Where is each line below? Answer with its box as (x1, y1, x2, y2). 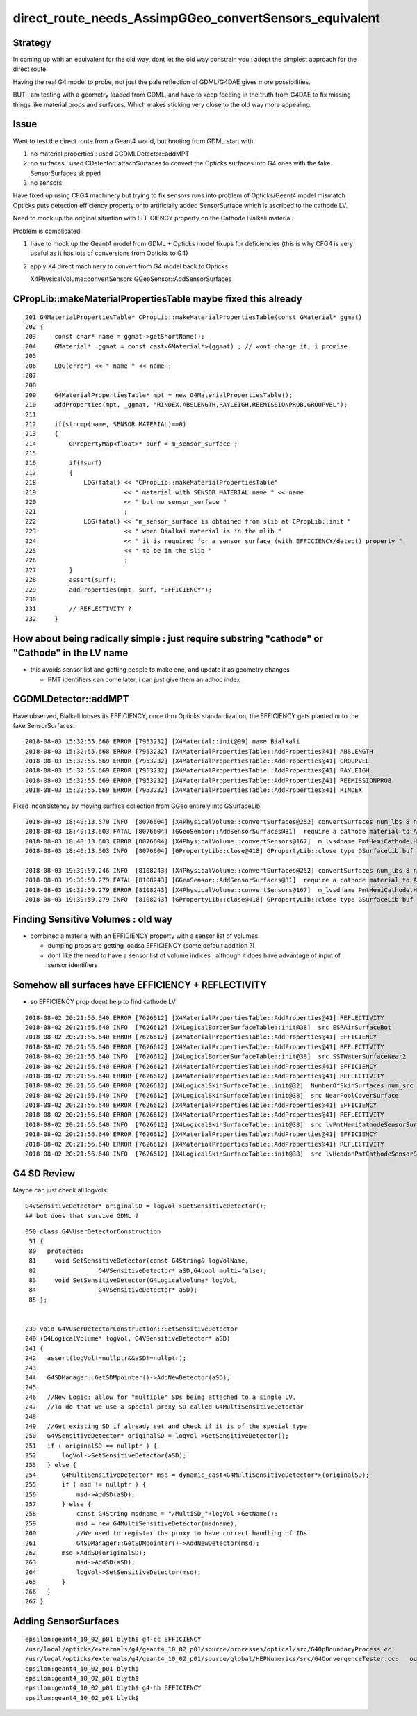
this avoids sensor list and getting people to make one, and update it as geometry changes (30, 665, 290, 674)
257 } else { (25, 1500, 92, 1508)
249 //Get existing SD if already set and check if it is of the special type (25, 1422, 308, 1430)
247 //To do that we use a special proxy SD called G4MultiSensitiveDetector (25, 1403, 304, 1411)
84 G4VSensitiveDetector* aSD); (28, 1286, 198, 1294)
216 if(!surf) (25, 459, 103, 467)
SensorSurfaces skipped (30, 169, 101, 177)
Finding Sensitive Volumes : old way (13, 913, 173, 925)
